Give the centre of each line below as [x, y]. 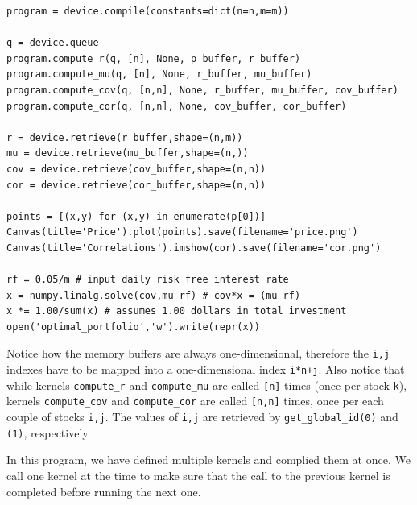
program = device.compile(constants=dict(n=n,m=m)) [148, 11]
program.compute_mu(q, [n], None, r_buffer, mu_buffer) [159, 75]
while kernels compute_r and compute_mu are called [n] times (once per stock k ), [207, 385]
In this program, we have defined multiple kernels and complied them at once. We [208, 459]
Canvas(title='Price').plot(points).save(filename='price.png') [182, 232]
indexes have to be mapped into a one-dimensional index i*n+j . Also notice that [206, 369]
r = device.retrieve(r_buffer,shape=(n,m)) [125, 137]
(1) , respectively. [49, 432]
